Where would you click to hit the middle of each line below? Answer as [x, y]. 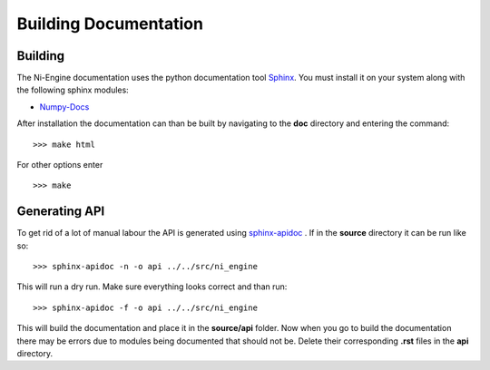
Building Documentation [110, 24]
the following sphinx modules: [73, 90]
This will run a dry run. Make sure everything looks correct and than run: [152, 287]
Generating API [61, 212]
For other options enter [60, 165]
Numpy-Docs [64, 107]
